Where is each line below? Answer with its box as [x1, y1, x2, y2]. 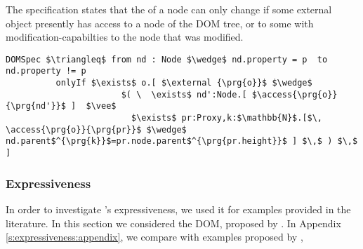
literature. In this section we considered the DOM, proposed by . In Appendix [6, 215, 341, 230]
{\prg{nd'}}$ [6, 101, 66, 112]
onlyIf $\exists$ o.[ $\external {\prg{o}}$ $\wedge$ [55, 78, 312, 88]
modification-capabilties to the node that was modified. [6, 29, 244, 44]
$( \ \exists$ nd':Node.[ [121, 89, 247, 100]
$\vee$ [86, 101, 117, 112]
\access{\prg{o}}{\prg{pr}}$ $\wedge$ [6, 124, 187, 135]
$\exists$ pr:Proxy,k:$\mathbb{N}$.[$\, [131, 113, 323, 123]
